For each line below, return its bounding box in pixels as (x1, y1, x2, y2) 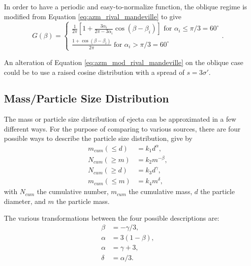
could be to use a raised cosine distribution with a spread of (4, 66, 185, 77)
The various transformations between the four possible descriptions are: (4, 212, 220, 223)
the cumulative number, (37, 186, 109, 197)
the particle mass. (56, 196, 110, 206)
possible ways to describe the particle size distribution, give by (4, 133, 192, 143)
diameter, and (4, 196, 46, 206)
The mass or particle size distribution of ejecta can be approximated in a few (4, 114, 236, 124)
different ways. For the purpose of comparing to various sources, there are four (4, 123, 241, 133)
